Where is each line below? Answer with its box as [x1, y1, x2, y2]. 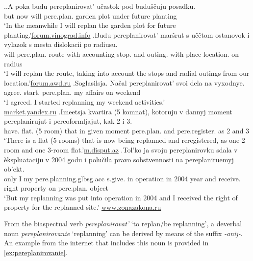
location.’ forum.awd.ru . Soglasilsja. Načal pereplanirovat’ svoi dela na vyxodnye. [4, 77, 245, 87]
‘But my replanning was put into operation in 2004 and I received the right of [4, 192, 238, 202]
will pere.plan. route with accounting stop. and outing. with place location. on [4, 48, 239, 59]
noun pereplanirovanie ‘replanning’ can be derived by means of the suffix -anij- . [4, 228, 243, 238]
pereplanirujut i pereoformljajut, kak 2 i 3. [4, 116, 132, 126]
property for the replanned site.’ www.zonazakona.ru [4, 202, 161, 212]
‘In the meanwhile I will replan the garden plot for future [4, 20, 176, 30]
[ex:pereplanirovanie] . [4, 247, 68, 257]
